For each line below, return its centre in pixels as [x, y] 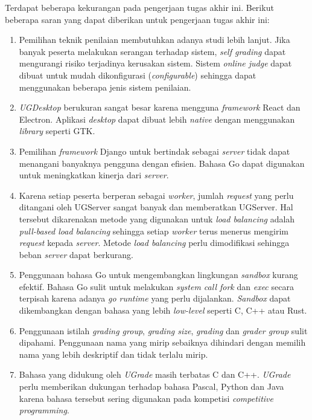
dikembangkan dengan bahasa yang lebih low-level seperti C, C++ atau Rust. [163, 310]
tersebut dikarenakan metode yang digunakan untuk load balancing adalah [157, 218]
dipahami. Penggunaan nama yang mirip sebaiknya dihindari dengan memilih [162, 342]
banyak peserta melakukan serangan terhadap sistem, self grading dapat [152, 51]
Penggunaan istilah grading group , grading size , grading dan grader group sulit [163, 330]
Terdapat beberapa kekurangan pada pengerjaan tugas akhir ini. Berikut [139, 7]
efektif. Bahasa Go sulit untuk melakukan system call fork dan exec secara [156, 286]
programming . [44, 410]
